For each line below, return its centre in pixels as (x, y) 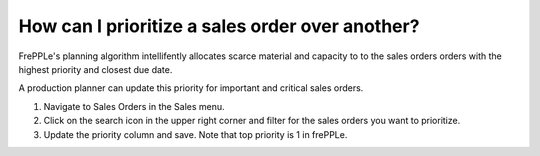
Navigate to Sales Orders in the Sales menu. (134, 106)
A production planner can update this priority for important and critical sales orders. (191, 88)
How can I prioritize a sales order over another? (219, 26)
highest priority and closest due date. (95, 69)
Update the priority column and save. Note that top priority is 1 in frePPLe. (195, 134)
